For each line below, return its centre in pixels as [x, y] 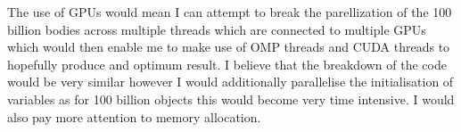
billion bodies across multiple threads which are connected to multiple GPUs [217, 29]
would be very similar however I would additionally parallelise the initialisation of [230, 82]
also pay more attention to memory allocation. [134, 116]
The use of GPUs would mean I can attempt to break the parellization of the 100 [230, 12]
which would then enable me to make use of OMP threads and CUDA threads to [229, 47]
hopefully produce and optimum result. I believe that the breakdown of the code [227, 64]
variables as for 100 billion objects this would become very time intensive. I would [231, 99]
